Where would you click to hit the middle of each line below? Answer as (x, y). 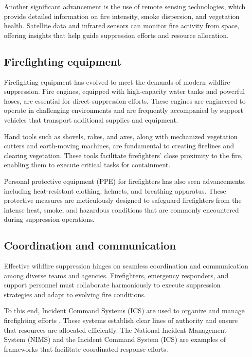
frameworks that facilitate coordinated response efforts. (86, 348)
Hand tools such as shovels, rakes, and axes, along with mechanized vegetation (121, 136)
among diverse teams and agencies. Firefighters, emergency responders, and (116, 275)
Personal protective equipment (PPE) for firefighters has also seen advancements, (125, 181)
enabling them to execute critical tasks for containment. (87, 165)
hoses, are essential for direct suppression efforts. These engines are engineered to (125, 100)
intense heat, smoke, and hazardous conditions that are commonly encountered (122, 209)
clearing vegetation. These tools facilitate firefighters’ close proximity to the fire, (123, 155)
